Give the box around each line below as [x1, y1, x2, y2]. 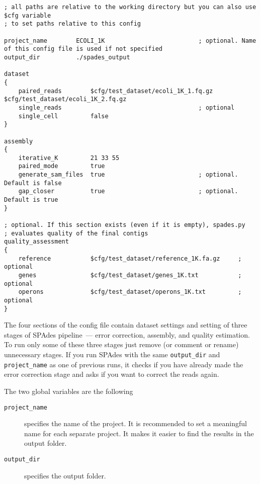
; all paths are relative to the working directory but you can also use [4, 4, 256, 11]
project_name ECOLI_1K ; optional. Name [4, 37, 256, 44]
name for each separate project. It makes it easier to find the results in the [24, 428, 254, 438]
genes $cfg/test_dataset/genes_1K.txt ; [18, 272, 242, 279]
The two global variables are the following [4, 385, 133, 396]
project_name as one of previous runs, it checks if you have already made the [4, 359, 243, 369]
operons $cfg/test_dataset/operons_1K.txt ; [18, 288, 242, 296]
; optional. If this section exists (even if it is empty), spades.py [4, 221, 245, 229]
